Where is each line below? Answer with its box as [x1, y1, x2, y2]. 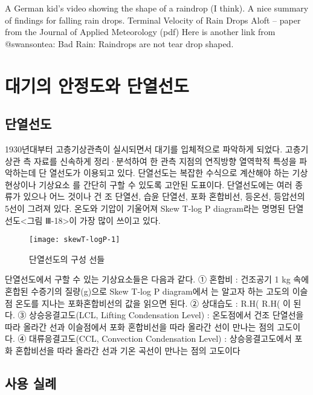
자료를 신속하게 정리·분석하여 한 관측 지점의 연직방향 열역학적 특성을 [33, 154, 297, 167]
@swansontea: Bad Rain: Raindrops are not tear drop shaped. [5, 37, 234, 50]
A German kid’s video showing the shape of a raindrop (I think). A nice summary [5, 2, 309, 14]
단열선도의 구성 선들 [29, 252, 105, 265]
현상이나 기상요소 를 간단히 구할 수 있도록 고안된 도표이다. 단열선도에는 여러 [5, 178, 292, 191]
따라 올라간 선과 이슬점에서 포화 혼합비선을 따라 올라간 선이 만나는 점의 [5, 320, 274, 333]
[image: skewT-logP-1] [29, 235, 120, 244]
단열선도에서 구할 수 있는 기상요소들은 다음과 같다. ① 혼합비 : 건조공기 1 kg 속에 [5, 273, 309, 286]
